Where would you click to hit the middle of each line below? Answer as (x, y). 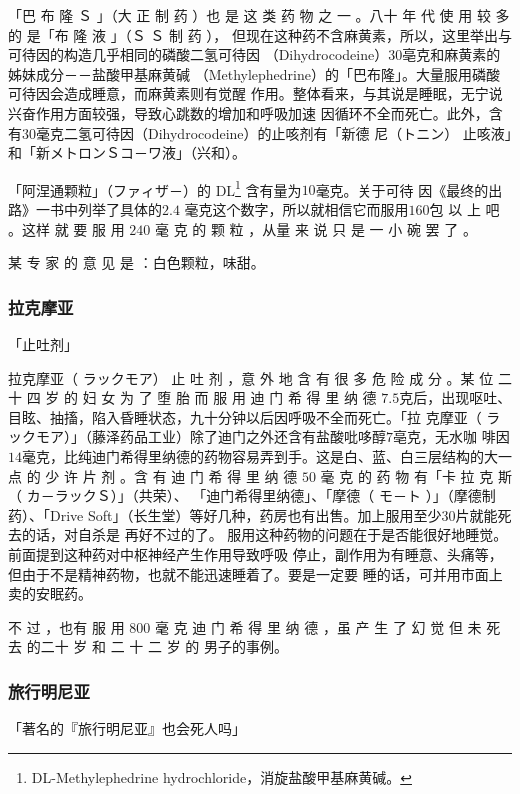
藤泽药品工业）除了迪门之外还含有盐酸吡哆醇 (238, 436)
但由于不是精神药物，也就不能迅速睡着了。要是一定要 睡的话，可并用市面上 (255, 573)
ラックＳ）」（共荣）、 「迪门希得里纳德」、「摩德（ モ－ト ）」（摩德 (268, 495)
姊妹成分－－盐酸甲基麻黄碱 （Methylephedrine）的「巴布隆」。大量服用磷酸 (254, 73)
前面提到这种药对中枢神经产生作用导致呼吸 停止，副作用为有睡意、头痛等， (255, 553)
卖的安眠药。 (50, 593)
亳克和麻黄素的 (451, 54)
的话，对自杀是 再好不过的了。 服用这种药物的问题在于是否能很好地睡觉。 (264, 534)
